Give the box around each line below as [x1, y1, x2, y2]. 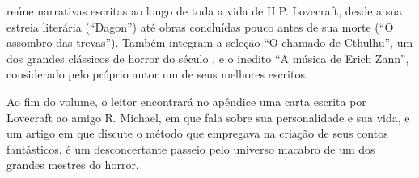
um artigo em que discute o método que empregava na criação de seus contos [6, 125, 388, 142]
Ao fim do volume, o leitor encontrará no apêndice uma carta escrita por [6, 92, 366, 109]
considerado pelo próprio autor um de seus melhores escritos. [6, 66, 308, 83]
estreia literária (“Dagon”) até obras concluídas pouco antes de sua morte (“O [6, 18, 394, 35]
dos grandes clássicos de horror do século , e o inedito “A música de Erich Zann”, [6, 49, 409, 66]
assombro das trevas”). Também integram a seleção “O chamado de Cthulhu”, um [6, 34, 413, 51]
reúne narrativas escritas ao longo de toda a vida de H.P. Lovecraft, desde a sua [6, 2, 403, 19]
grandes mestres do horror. [6, 156, 139, 173]
